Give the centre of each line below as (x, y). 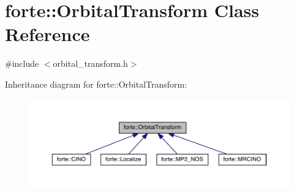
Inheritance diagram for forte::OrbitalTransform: (96, 84)
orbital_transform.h (90, 63)
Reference (47, 34)
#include (22, 63)
